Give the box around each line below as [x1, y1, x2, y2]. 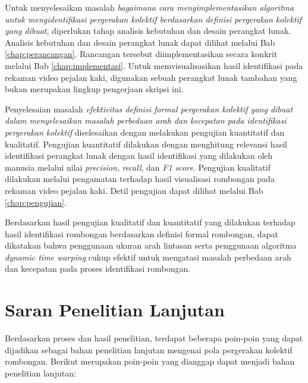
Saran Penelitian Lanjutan [5, 297, 225, 322]
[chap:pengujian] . [5, 196, 67, 208]
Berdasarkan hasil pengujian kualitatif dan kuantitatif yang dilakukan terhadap [5, 216, 296, 228]
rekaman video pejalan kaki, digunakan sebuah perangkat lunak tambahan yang [5, 71, 297, 83]
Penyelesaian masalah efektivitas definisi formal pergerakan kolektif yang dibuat [5, 102, 293, 115]
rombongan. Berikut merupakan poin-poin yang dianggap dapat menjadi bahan [5, 355, 295, 368]
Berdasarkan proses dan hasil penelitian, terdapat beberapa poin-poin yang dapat [5, 332, 303, 344]
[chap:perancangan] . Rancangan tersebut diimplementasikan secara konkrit [5, 48, 278, 60]
